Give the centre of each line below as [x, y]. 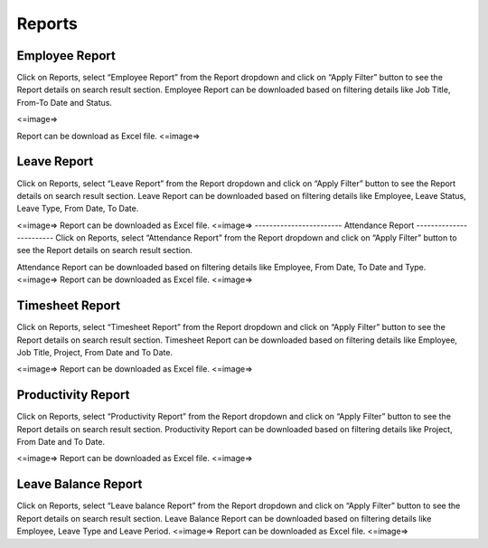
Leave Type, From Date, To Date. [78, 209]
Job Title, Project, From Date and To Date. [95, 352]
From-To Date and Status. [65, 102]
